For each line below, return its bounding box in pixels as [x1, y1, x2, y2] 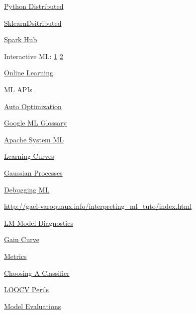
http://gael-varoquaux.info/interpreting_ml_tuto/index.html [4, 201, 192, 211]
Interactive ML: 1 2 [4, 51, 63, 61]
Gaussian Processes [4, 167, 63, 178]
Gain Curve [4, 234, 39, 245]
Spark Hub [4, 34, 37, 45]
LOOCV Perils [4, 284, 49, 295]
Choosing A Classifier [4, 267, 70, 278]
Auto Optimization [4, 101, 62, 111]
